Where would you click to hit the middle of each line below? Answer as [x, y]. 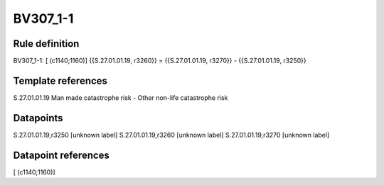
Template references [60, 80]
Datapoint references [62, 155]
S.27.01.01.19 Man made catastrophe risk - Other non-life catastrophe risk [121, 97]
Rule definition [46, 44]
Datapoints [38, 118]
